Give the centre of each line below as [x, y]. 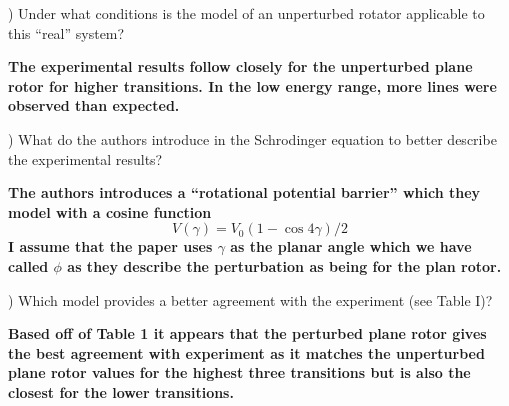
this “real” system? [66, 32]
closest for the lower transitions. [121, 391]
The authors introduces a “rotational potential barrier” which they [244, 192]
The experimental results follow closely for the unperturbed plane [240, 66]
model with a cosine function [110, 211]
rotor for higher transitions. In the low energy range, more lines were [252, 85]
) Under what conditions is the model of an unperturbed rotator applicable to [246, 13]
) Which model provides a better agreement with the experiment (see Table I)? [250, 299]
